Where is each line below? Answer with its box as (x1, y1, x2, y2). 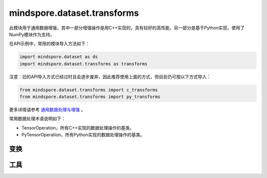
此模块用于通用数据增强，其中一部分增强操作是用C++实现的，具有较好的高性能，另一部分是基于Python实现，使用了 (9, 25, 245, 31)
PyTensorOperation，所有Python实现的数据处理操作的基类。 (21, 132, 145, 138)
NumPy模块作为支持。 (9, 31, 54, 37)
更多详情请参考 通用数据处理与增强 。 (9, 107, 86, 113)
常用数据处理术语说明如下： (9, 116, 66, 121)
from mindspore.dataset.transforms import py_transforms (19, 94, 161, 100)
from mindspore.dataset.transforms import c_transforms (19, 87, 158, 93)
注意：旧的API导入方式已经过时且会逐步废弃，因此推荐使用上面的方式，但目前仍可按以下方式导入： (9, 73, 211, 79)
